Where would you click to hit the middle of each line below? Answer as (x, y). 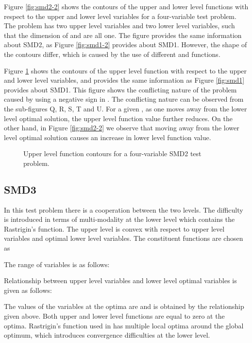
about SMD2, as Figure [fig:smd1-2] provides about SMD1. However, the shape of (126, 45)
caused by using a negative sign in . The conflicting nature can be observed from (124, 99)
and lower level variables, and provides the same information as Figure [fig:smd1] (124, 80)
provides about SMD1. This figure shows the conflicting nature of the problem (120, 89)
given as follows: (28, 290)
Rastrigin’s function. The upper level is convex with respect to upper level (114, 228)
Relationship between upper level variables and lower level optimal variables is (120, 280)
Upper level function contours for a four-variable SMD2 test (112, 153)
